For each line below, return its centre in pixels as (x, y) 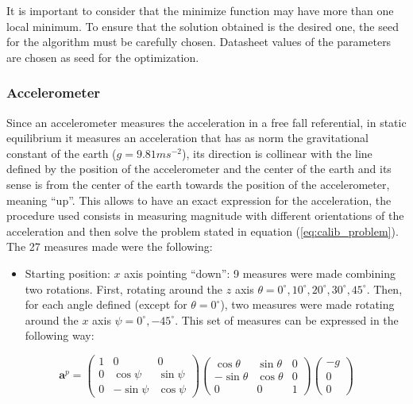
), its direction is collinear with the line (277, 153)
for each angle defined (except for (106, 304)
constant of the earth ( (62, 153)
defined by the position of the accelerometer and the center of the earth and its (199, 169)
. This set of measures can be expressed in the (287, 319)
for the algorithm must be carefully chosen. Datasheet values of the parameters (199, 42)
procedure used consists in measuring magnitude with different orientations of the (205, 215)
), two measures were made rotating (307, 304)
